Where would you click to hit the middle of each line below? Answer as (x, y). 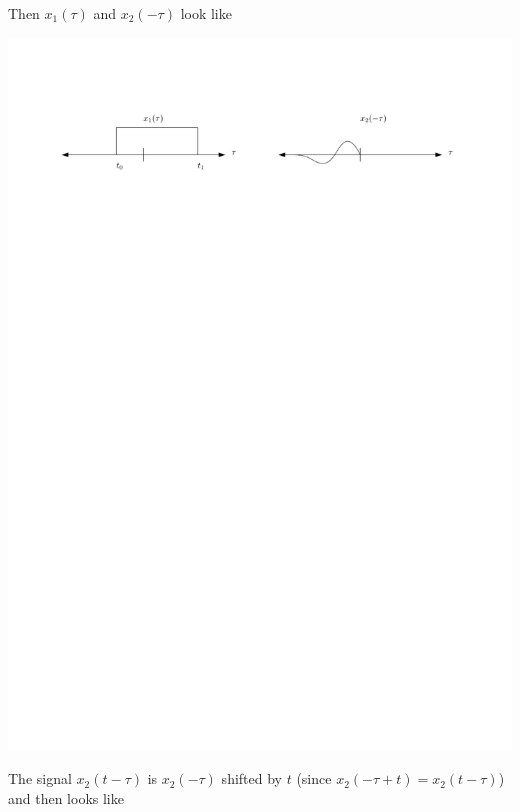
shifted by (251, 778)
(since (314, 778)
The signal (40, 778)
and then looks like (66, 797)
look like (206, 13)
